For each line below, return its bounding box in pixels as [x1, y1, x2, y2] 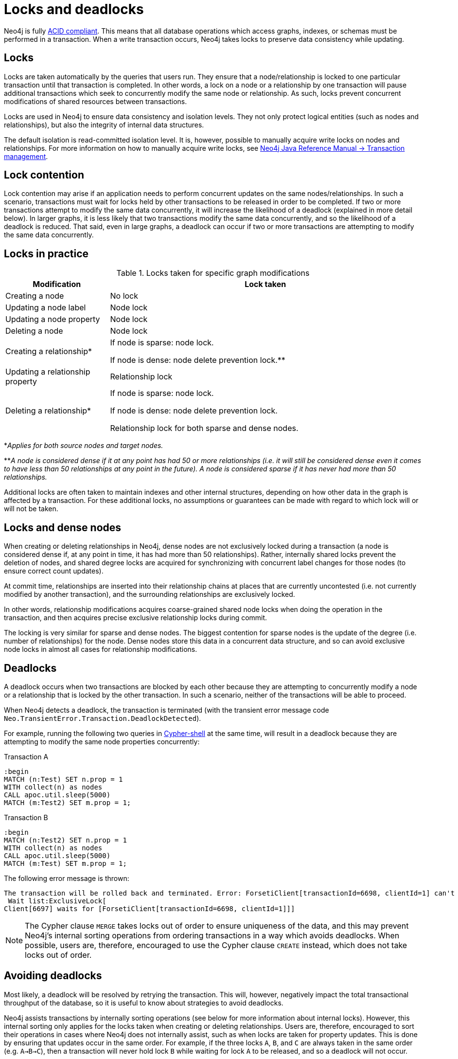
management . [4, 152, 48, 161]
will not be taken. [4, 504, 58, 513]
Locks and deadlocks [4, 1, 144, 18]
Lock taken [245, 279, 286, 289]
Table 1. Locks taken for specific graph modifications [116, 268, 310, 278]
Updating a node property [5, 314, 100, 324]
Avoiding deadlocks [4, 969, 102, 982]
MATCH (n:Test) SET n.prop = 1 [4, 775, 123, 783]
